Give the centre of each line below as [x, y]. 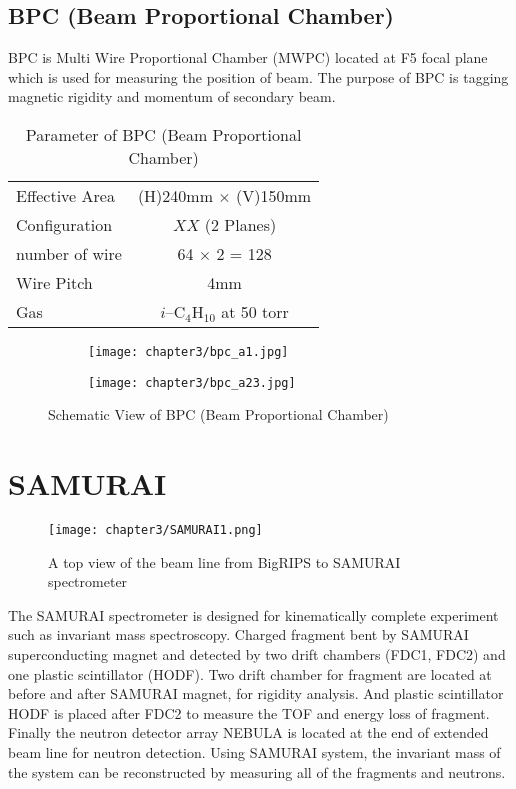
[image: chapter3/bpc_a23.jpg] [192, 382]
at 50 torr [255, 311]
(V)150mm [274, 195]
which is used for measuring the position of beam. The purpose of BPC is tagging [258, 76]
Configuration [64, 224]
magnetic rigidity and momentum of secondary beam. [172, 96]
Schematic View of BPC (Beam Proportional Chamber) [218, 414]
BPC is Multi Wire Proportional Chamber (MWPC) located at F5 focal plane [248, 57]
